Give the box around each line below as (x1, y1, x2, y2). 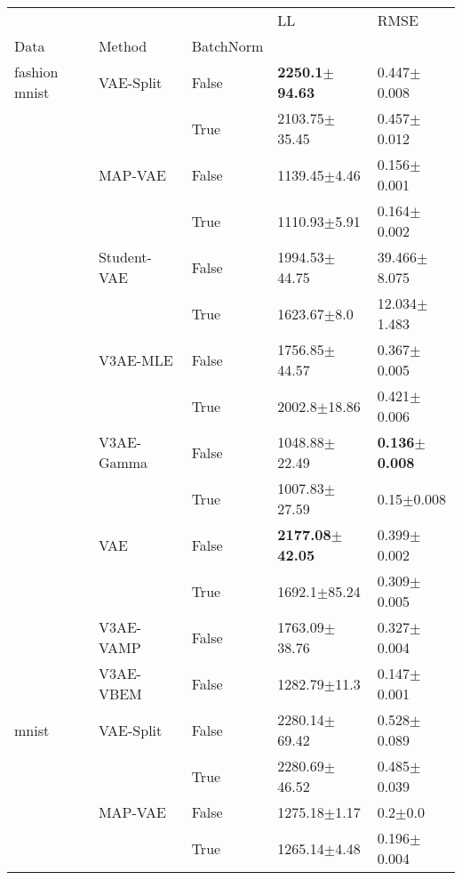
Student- (98, 246, 152, 267)
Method (98, 36, 147, 56)
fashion (14, 61, 59, 82)
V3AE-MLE (98, 349, 173, 370)
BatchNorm (191, 36, 264, 56)
